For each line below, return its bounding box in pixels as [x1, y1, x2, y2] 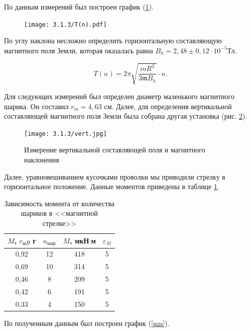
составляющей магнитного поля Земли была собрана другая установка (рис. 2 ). [4, 111, 247, 121]
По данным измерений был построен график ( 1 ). [4, 2, 154, 12]
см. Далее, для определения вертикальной [104, 101, 232, 111]
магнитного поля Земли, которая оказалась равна [4, 45, 153, 55]
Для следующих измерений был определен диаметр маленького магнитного [4, 91, 234, 101]
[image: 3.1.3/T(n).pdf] [24, 21, 107, 28]
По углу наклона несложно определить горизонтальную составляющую [4, 35, 222, 46]
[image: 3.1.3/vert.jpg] [24, 130, 107, 137]
